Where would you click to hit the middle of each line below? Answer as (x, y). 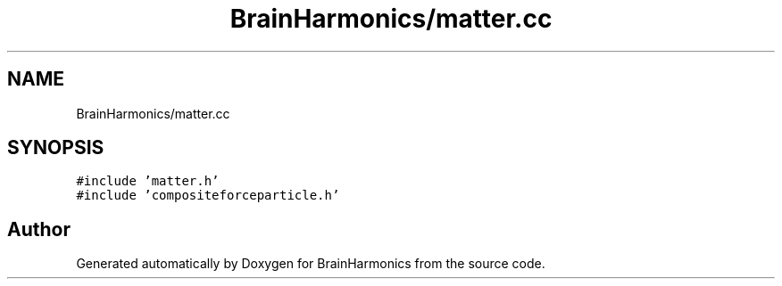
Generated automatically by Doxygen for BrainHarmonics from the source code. (311, 264)
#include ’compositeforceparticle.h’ (208, 196)
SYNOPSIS (56, 148)
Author (39, 229)
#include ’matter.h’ (148, 181)
